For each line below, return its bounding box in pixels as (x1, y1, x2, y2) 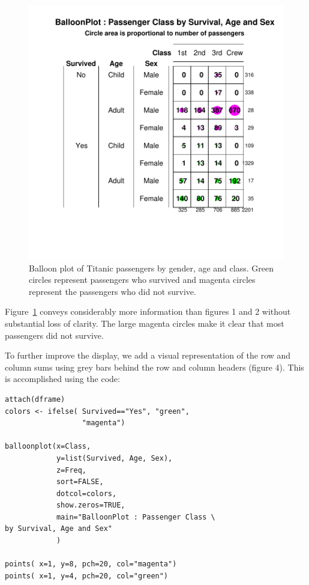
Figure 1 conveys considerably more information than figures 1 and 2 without (5, 305, 291, 318)
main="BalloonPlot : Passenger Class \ (56, 512, 215, 521)
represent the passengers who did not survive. (29, 285, 196, 297)
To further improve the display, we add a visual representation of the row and (5, 349, 291, 362)
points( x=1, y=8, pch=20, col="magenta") (5, 560, 177, 569)
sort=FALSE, (56, 477, 104, 486)
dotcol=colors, (56, 489, 117, 498)
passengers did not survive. (5, 329, 104, 341)
